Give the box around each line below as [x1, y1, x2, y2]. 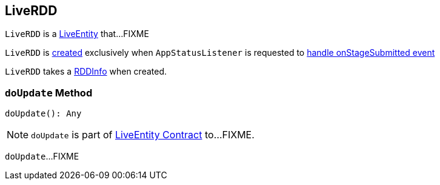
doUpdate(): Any [5, 109, 82, 119]
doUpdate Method [5, 86, 93, 99]
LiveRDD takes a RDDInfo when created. [5, 66, 167, 77]
